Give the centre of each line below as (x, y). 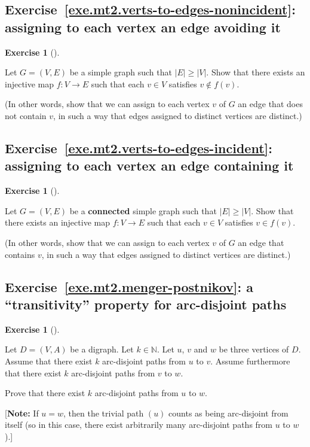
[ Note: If (22, 413)
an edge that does (270, 104)
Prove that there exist (45, 393)
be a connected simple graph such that (143, 210)
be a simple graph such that (121, 72)
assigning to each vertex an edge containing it (149, 165)
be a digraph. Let (102, 349)
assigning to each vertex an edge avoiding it (143, 27)
